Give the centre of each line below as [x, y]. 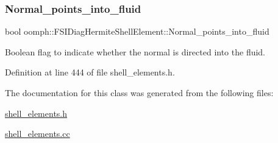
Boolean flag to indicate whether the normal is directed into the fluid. [135, 51]
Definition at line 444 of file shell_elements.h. [90, 72]
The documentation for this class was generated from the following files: [139, 92]
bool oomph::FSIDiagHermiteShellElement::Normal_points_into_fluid [137, 31]
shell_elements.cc [37, 134]
